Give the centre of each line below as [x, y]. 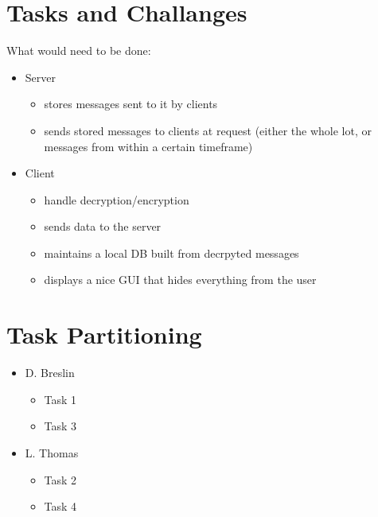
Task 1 [60, 399]
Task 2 [60, 479]
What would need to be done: [79, 51]
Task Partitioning [104, 334]
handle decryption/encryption [117, 199]
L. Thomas [52, 452]
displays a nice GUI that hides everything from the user [180, 280]
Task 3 [60, 426]
